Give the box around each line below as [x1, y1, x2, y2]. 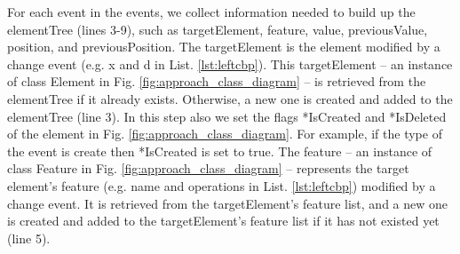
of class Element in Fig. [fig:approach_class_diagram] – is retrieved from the [7, 72, 426, 91]
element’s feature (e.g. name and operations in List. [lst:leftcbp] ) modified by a [7, 176, 436, 194]
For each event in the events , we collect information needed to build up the [7, 3, 416, 20]
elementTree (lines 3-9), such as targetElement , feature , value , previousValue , [7, 20, 428, 38]
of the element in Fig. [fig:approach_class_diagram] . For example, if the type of [7, 124, 442, 143]
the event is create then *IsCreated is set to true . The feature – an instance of [7, 141, 432, 160]
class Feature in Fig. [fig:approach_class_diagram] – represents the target [7, 159, 409, 178]
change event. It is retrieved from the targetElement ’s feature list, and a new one [7, 194, 448, 212]
